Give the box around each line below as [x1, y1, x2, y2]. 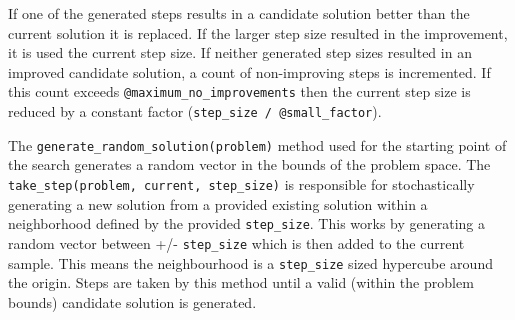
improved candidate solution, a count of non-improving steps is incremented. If [8, 61, 491, 82]
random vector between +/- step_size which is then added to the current [8, 232, 465, 253]
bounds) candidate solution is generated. [8, 291, 257, 312]
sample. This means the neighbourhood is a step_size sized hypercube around [8, 252, 493, 273]
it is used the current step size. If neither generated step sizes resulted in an [8, 42, 472, 63]
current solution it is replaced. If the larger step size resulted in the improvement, [8, 22, 508, 43]
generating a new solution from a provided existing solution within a [8, 193, 428, 214]
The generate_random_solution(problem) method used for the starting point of [8, 134, 507, 155]
